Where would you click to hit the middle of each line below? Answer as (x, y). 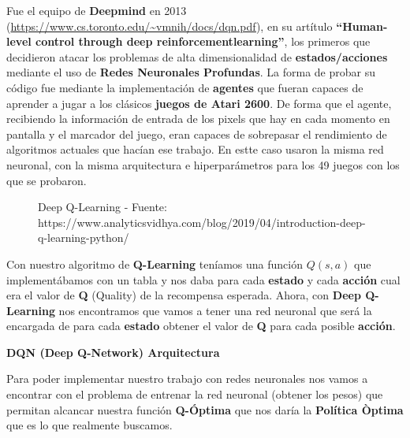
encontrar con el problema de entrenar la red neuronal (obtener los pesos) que (195, 394)
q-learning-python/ (84, 238)
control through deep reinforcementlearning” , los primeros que (203, 41)
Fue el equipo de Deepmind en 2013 (97, 10)
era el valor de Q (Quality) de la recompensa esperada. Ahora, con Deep (184, 295)
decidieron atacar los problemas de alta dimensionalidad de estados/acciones (197, 56)
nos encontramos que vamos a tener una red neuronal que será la (215, 310)
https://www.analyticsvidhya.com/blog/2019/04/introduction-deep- (202, 222)
